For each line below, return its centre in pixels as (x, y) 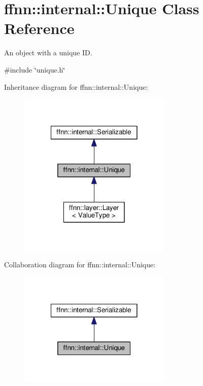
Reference (39, 28)
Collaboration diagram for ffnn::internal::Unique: (80, 264)
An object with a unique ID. (48, 52)
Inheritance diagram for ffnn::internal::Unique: (76, 86)
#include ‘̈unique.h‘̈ (35, 69)
